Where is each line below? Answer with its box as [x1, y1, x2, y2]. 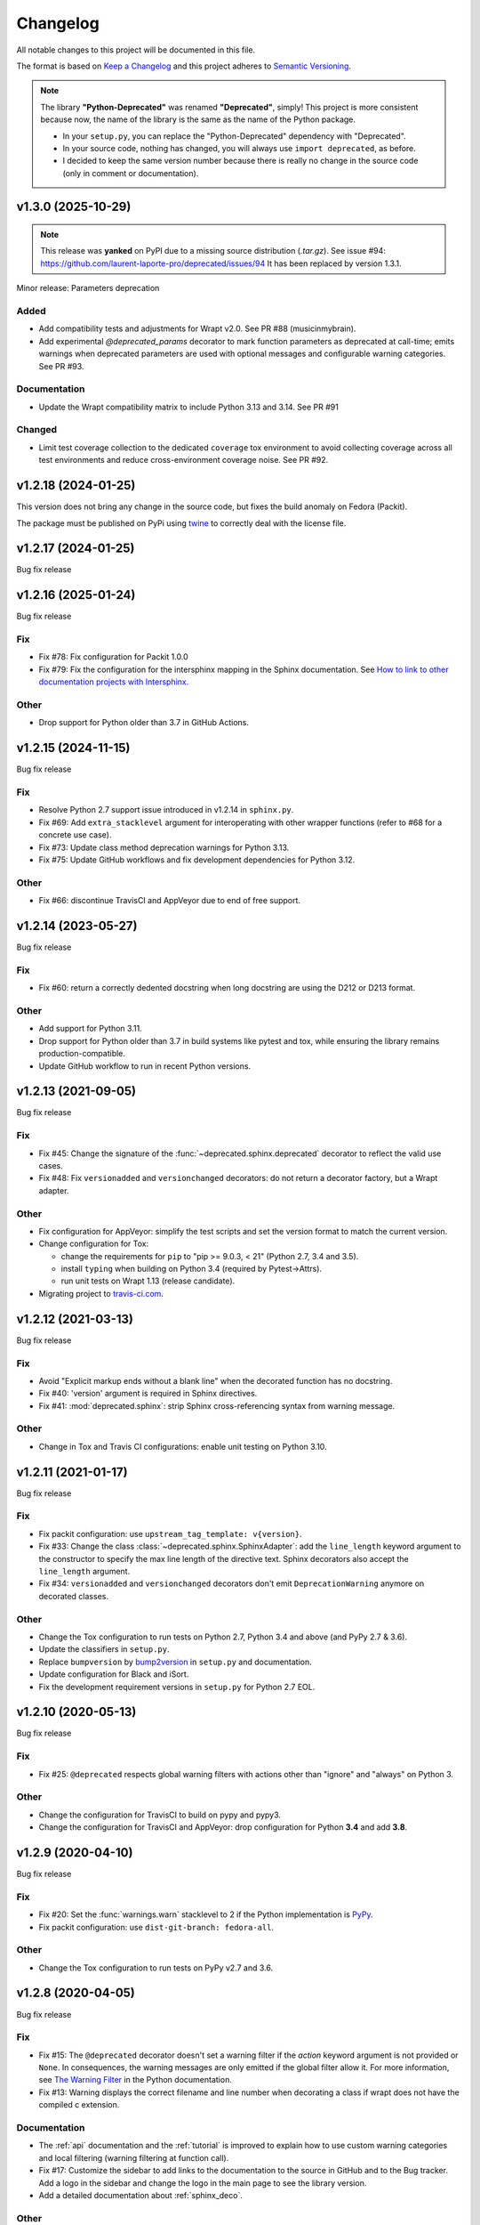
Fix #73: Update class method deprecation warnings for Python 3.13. [38, 842, 290, 853]
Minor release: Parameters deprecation [16, 283, 160, 294]
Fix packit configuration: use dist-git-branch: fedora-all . [38, 1922, 275, 1932]
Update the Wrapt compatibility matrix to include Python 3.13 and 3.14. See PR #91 [38, 401, 340, 412]
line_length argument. [38, 1566, 131, 1577]
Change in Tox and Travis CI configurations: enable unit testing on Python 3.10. [38, 1441, 328, 1452]
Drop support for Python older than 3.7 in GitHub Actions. [38, 717, 249, 728]
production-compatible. [38, 1048, 126, 1059]
